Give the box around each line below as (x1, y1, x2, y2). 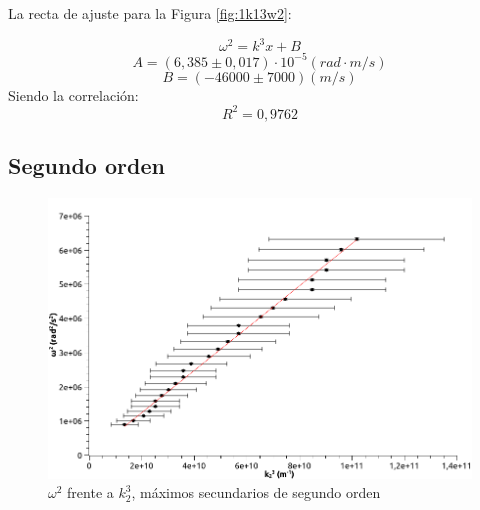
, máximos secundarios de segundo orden (131, 482, 381, 503)
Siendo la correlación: (8, 84, 139, 105)
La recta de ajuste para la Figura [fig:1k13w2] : (8, 3, 292, 23)
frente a (67, 482, 114, 503)
